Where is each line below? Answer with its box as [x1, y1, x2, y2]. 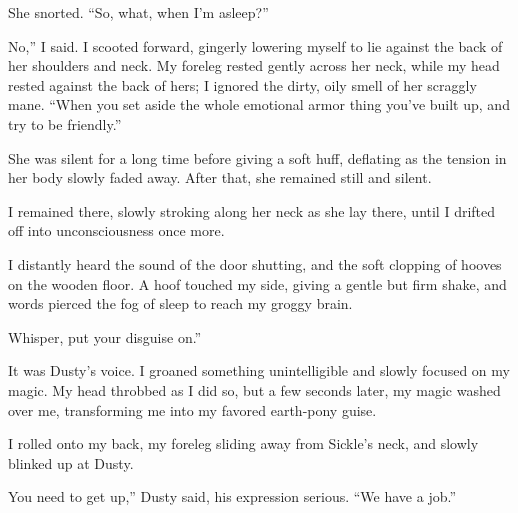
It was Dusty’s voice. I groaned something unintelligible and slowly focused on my [8, 360, 510, 381]
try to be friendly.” [8, 113, 122, 134]
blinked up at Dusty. [8, 452, 134, 473]
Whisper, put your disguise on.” [8, 326, 202, 347]
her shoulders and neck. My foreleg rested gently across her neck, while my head [8, 55, 500, 76]
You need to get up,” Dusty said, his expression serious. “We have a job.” [8, 486, 457, 507]
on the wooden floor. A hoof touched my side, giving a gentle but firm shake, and [8, 273, 507, 294]
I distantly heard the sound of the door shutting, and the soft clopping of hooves [8, 253, 502, 274]
